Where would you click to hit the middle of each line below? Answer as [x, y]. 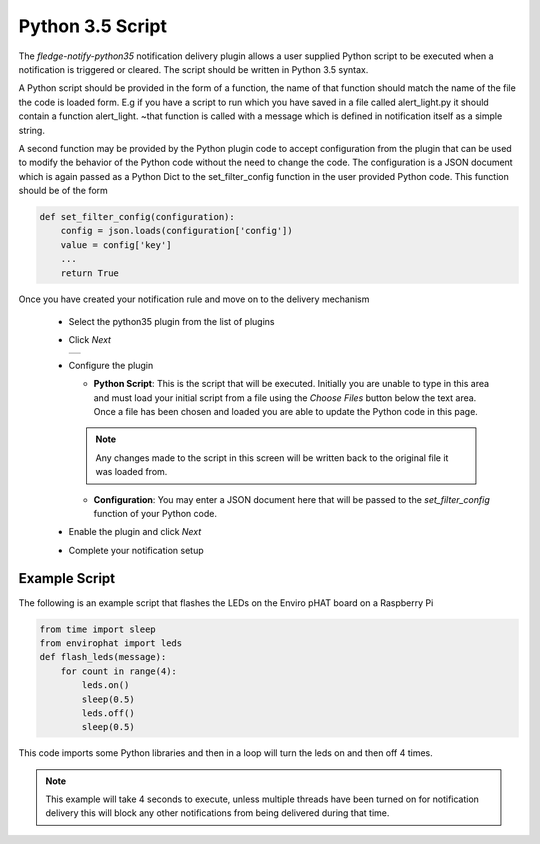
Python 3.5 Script [93, 26]
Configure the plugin [111, 365]
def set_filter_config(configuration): [137, 217]
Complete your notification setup [136, 550]
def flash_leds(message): [103, 657]
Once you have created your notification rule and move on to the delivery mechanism [194, 299]
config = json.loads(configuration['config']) [177, 231]
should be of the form [63, 191]
